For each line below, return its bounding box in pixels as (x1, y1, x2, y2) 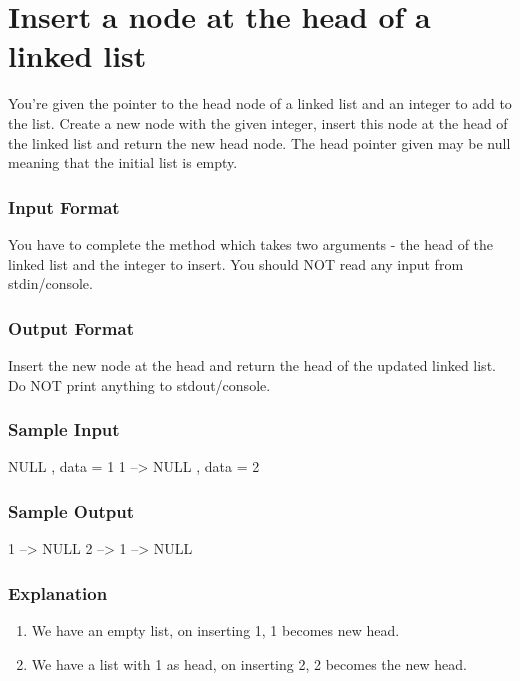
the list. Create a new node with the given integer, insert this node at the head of (8, 112, 508, 133)
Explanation (8, 580, 108, 605)
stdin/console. (8, 273, 93, 294)
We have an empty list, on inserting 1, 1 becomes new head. (31, 619, 400, 640)
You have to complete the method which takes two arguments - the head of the (8, 233, 494, 254)
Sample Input (8, 417, 120, 442)
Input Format (8, 194, 120, 219)
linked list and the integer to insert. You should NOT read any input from (8, 253, 464, 274)
